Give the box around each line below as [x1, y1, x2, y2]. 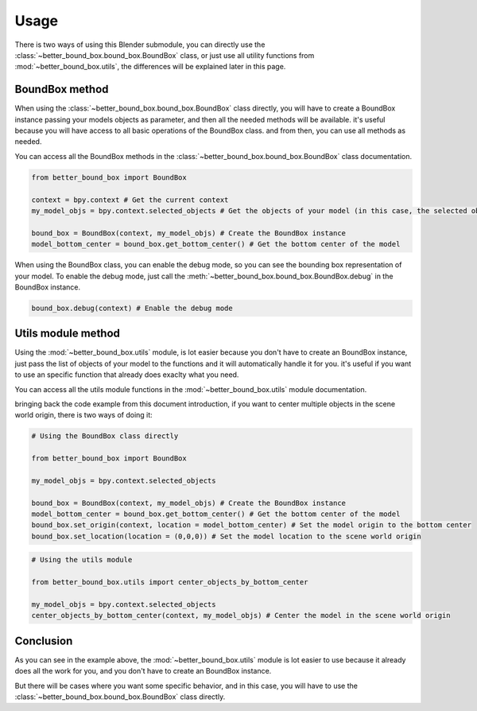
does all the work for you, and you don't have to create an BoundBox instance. [14, 666, 272, 676]
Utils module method [14, 327, 121, 340]
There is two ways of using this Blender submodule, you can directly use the [14, 40, 266, 49]
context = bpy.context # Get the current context [31, 195, 229, 204]
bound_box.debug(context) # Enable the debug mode [31, 303, 234, 313]
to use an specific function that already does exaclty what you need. [14, 370, 239, 379]
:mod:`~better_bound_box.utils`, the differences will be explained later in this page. [14, 62, 286, 72]
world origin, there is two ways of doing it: [14, 410, 153, 420]
